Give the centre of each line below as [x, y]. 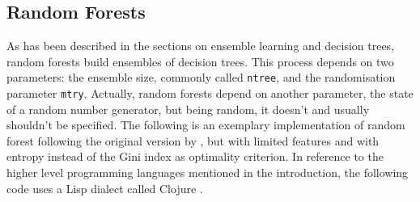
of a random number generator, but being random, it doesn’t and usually [188, 109]
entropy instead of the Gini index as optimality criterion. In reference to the [195, 156]
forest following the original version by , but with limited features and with [193, 140]
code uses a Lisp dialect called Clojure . [105, 188]
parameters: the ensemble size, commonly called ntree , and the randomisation [201, 77]
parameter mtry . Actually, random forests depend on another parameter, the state [210, 93]
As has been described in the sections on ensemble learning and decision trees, [201, 46]
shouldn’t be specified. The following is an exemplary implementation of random [206, 125]
